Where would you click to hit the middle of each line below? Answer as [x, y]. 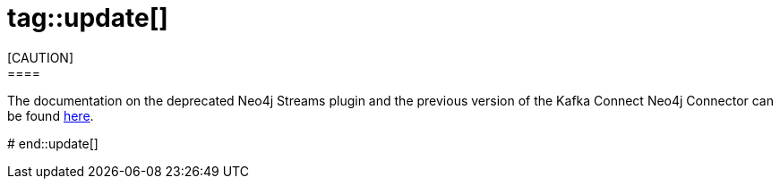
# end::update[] [53, 143]
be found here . [51, 115]
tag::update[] [88, 18]
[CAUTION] [41, 57]
